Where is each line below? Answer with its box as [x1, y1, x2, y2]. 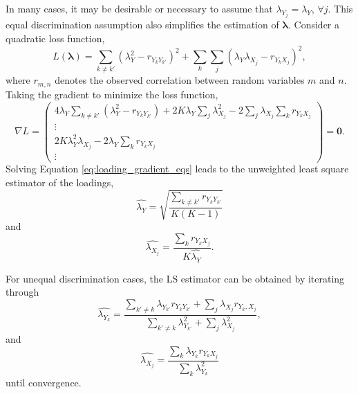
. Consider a [288, 17, 340, 32]
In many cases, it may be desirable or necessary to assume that [6, 1, 273, 15]
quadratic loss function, [6, 31, 105, 46]
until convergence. [6, 375, 82, 389]
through [6, 285, 39, 299]
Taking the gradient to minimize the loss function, [6, 87, 218, 101]
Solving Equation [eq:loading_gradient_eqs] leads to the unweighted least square [6, 161, 349, 176]
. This [328, 1, 353, 15]
